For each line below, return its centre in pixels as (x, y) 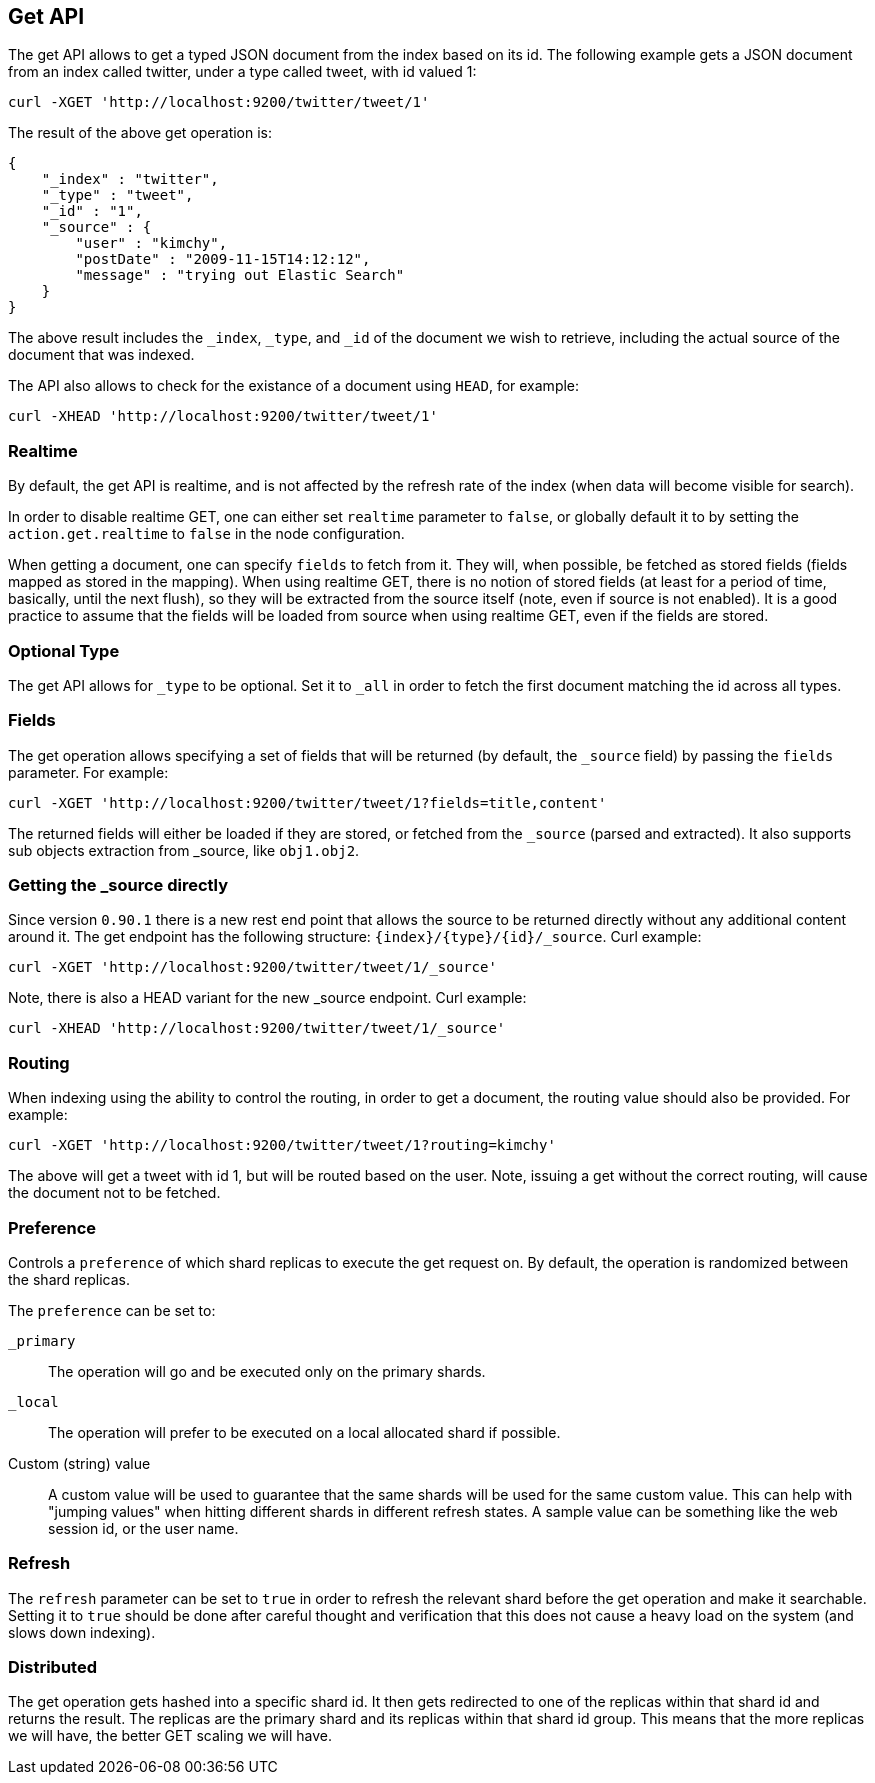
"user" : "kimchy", (151, 243)
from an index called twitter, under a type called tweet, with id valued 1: (242, 72)
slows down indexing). (82, 1632)
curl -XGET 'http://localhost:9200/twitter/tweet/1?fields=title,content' (307, 802)
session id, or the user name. (143, 1528)
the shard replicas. (69, 1279)
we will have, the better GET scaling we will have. (170, 1736)
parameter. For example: (88, 772)
